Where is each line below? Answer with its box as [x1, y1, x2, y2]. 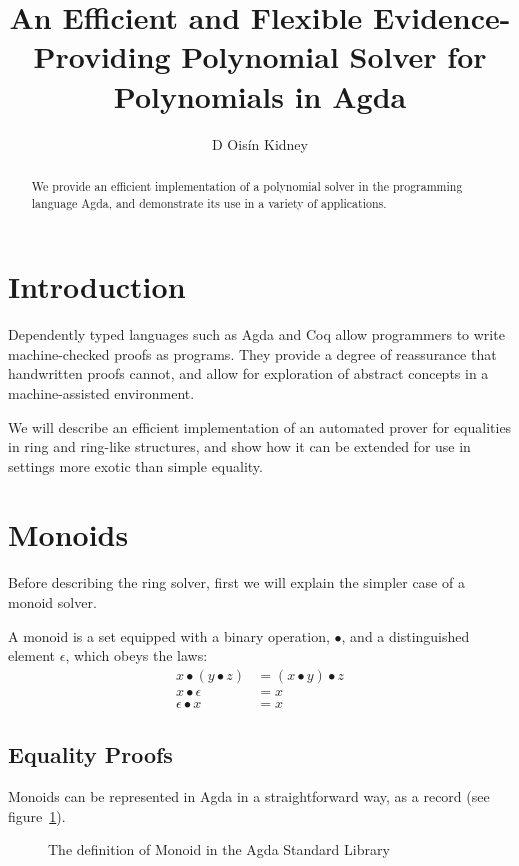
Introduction [8, 266, 186, 307]
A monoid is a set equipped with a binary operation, [8, 625, 330, 646]
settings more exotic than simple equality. [8, 455, 263, 476]
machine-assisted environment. [8, 382, 195, 403]
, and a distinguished [341, 625, 470, 646]
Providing [33, 36, 171, 77]
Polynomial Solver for [181, 36, 487, 77]
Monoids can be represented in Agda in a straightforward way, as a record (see [8, 786, 490, 807]
